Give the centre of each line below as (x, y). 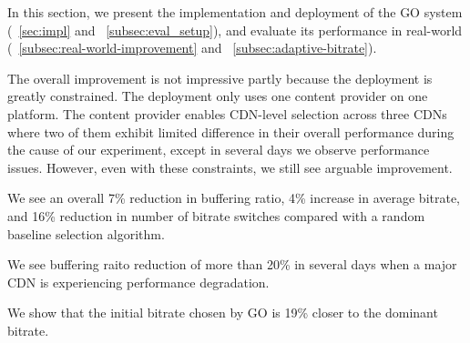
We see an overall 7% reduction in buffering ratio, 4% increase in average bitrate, (234, 198)
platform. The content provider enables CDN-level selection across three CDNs (227, 113)
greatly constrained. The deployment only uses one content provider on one (218, 96)
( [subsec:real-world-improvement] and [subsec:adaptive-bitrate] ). (192, 48)
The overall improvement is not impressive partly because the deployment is (220, 78)
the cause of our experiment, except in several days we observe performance (219, 150)
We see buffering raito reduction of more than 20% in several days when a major (232, 264)
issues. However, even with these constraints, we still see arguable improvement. (230, 167)
